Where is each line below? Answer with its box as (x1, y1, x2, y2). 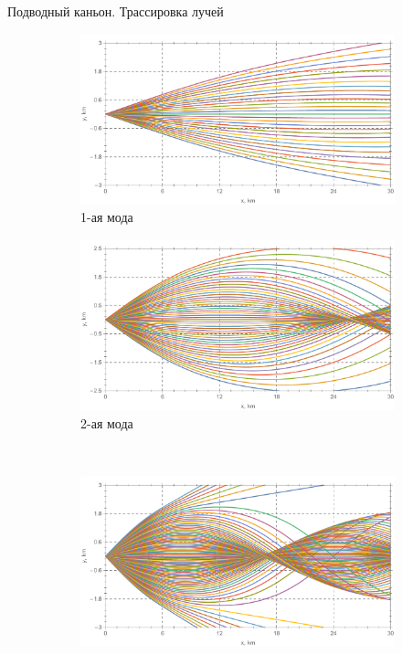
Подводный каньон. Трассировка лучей (7, 2, 224, 20)
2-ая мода (80, 413, 133, 432)
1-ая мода (80, 207, 133, 227)
